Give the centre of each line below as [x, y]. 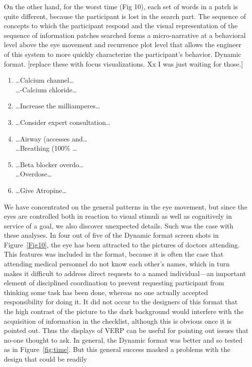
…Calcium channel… [45, 80]
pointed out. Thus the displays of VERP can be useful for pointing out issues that [126, 330]
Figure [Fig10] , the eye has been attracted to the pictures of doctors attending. [122, 244]
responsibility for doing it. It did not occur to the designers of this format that [121, 302]
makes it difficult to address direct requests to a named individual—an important [125, 273]
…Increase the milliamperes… [58, 106]
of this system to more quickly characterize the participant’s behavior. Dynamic [123, 54]
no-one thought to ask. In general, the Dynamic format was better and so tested [123, 340]
